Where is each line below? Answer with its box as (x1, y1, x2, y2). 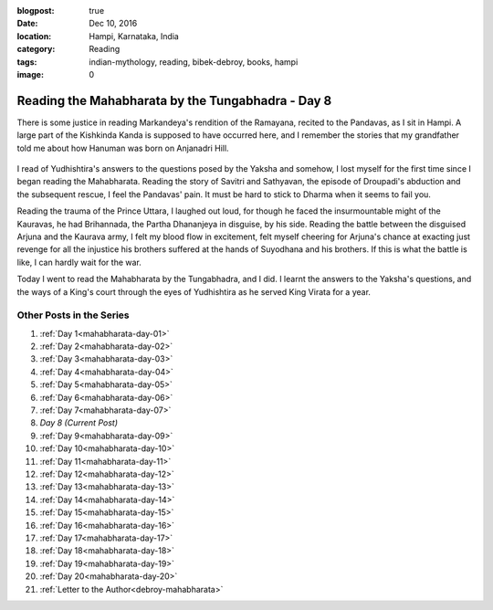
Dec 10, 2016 (89, 18, 138, 29)
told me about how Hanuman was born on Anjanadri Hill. (16, 142, 229, 153)
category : (16, 44, 56, 55)
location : (16, 30, 52, 41)
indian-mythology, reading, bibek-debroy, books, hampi (89, 56, 299, 68)
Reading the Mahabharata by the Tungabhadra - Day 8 (16, 92, 332, 109)
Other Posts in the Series (16, 309, 130, 321)
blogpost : (16, 5, 55, 16)
